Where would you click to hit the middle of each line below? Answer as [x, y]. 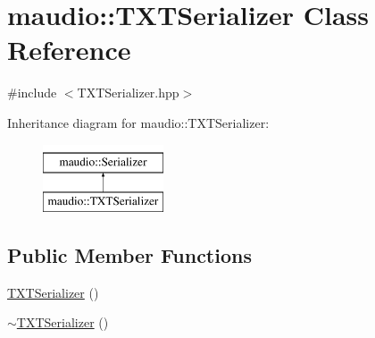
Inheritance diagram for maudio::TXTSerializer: [138, 122]
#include [32, 93]
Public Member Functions [129, 255]
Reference [69, 50]
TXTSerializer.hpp [128, 93]
